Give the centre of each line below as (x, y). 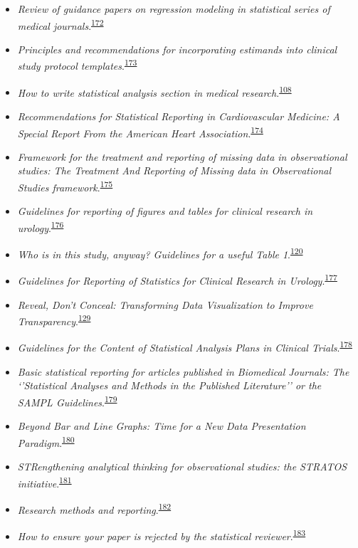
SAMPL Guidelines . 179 (67, 401)
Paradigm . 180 (46, 441)
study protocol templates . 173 (77, 65)
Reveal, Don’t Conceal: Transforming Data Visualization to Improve (165, 304)
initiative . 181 (44, 482)
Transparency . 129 (54, 320)
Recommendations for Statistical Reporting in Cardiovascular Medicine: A (179, 116)
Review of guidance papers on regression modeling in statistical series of (174, 9)
